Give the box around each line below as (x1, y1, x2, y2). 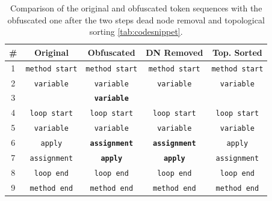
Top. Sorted (212, 46, 262, 58)
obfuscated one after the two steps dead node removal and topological (7, 13, 265, 26)
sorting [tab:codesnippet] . (89, 25, 183, 38)
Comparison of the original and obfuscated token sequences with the (10, 2, 262, 14)
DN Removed (146, 46, 203, 58)
